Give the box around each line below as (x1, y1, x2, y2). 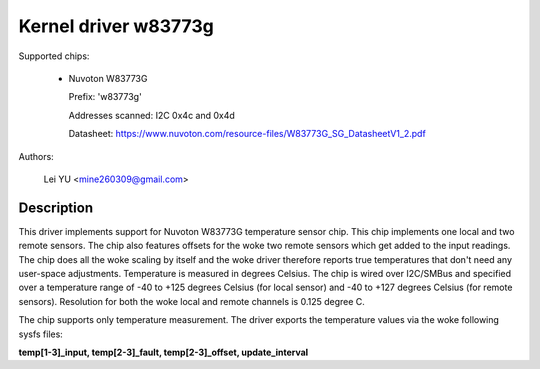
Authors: (18, 150, 54, 162)
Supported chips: (18, 50, 90, 62)
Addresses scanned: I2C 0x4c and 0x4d (68, 109, 235, 121)
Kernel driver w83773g (18, 15, 214, 37)
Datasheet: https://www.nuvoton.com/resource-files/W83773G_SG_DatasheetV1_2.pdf (68, 128, 427, 140)
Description (18, 199, 94, 216)
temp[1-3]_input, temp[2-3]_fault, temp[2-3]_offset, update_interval (18, 346, 309, 358)
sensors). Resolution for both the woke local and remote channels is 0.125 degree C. (18, 295, 365, 307)
